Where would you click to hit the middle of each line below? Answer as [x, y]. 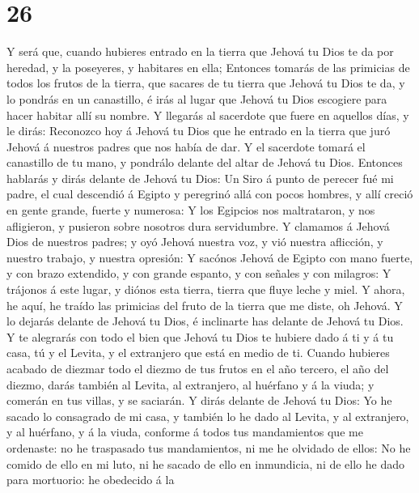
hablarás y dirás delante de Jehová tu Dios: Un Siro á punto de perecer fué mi [200, 178]
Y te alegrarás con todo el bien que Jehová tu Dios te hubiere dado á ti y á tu [200, 336]
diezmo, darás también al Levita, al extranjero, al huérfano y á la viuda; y [190, 384]
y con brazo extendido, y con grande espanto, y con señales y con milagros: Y [199, 273]
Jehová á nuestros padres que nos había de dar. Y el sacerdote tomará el [186, 146]
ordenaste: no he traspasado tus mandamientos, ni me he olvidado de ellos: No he [209, 447]
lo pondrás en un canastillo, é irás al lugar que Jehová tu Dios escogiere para [197, 98]
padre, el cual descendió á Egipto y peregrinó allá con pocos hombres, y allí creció [210, 194]
